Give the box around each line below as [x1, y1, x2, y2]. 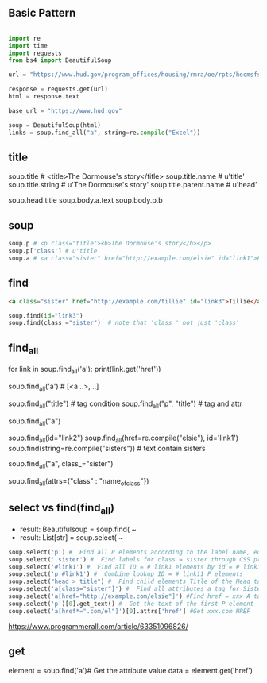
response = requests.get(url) [8, 85, 109, 94]
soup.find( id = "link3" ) [8, 311, 83, 320]
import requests [8, 49, 62, 57]
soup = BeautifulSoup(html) [8, 121, 102, 129]
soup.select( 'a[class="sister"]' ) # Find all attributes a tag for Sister [8, 585, 265, 593]
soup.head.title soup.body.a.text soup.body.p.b [8, 195, 163, 205]
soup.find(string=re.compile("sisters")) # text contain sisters [8, 444, 206, 453]
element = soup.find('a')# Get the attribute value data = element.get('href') [8, 666, 253, 675]
